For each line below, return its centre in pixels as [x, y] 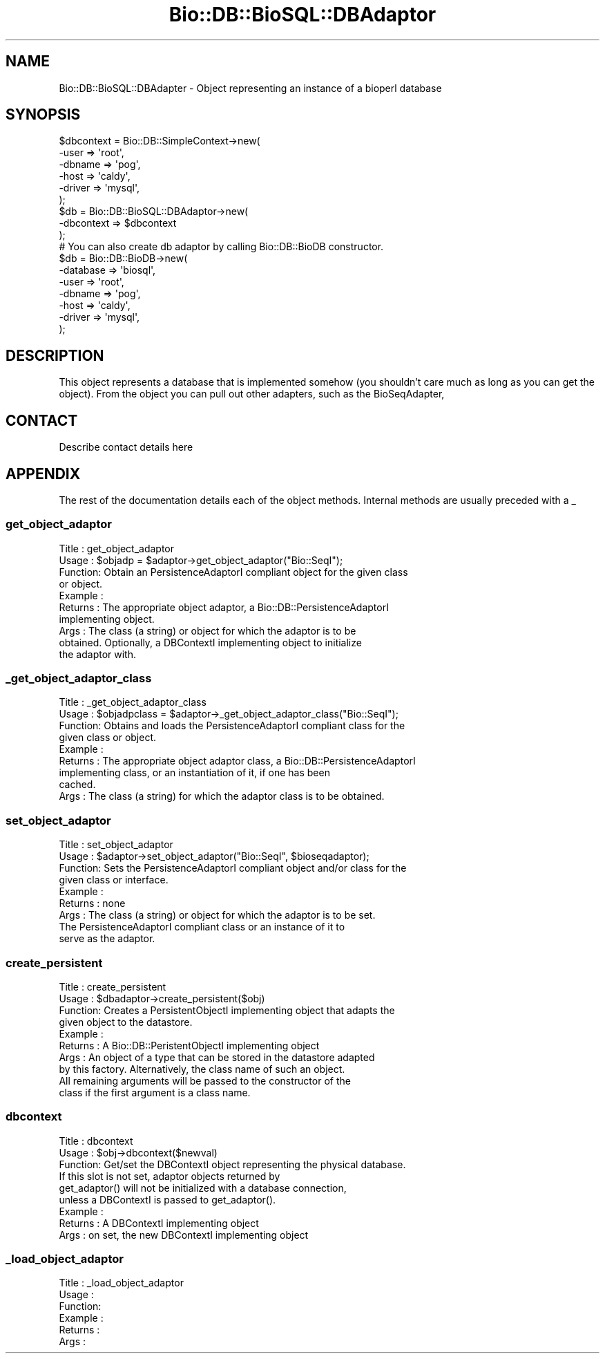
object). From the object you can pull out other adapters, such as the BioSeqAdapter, [252, 394]
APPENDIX [43, 474]
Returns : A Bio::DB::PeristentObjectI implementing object [189, 1045]
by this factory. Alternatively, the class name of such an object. [202, 1069]
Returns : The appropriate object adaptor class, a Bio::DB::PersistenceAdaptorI [237, 761]
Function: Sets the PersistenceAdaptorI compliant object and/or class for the [233, 868]
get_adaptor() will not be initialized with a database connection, [203, 1188]
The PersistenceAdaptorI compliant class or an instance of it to [202, 927]
